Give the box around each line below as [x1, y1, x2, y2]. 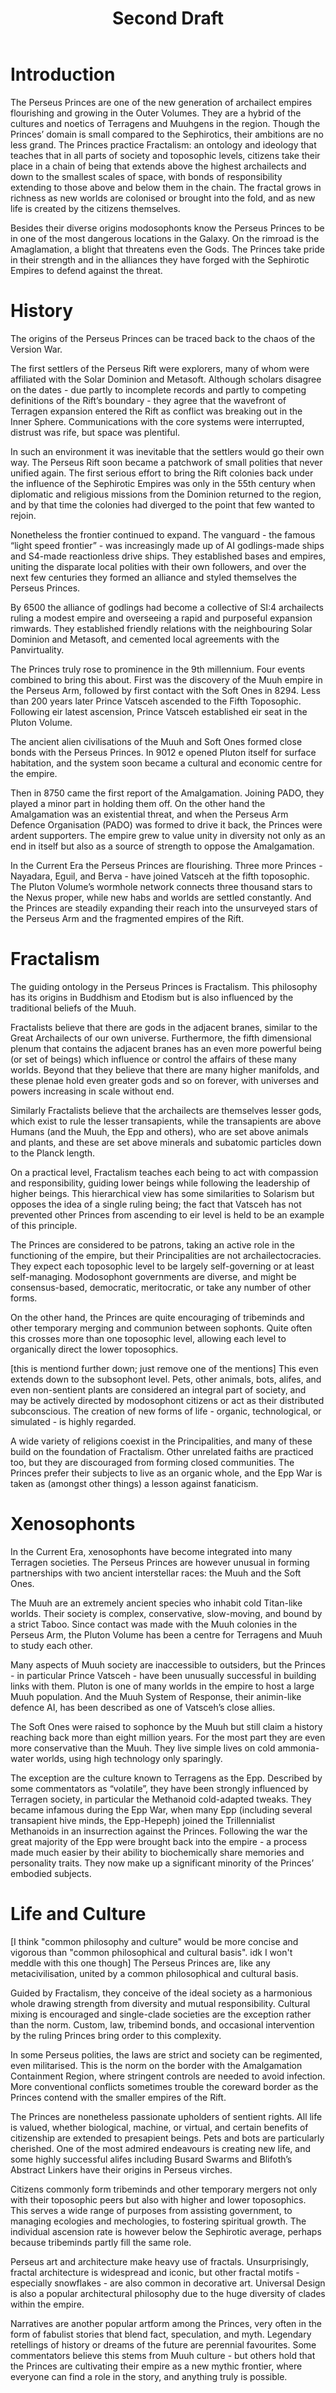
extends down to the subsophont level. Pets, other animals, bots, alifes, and [10, 1373, 322, 1385]
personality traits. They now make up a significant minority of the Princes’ [10, 1857, 315, 1869]
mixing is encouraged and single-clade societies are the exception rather [10, 2008, 312, 2020]
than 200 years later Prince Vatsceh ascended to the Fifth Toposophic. [10, 695, 302, 707]
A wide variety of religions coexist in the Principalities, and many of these [10, 1435, 313, 1447]
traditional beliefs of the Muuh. [10, 1002, 137, 1014]
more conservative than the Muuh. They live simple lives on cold [10, 1742, 276, 1754]
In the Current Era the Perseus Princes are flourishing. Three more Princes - [10, 859, 323, 871]
